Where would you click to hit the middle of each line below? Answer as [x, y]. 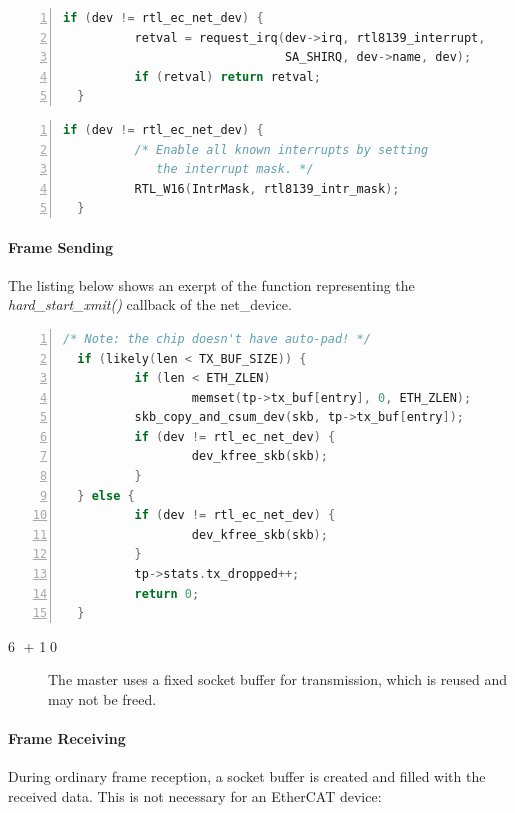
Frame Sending [61, 246]
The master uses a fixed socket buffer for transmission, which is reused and [277, 679]
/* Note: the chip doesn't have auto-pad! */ [217, 338]
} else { [106, 495]
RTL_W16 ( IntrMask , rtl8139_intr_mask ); [267, 188]
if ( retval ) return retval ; [227, 76]
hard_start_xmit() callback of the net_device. [150, 304]
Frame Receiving [67, 738]
